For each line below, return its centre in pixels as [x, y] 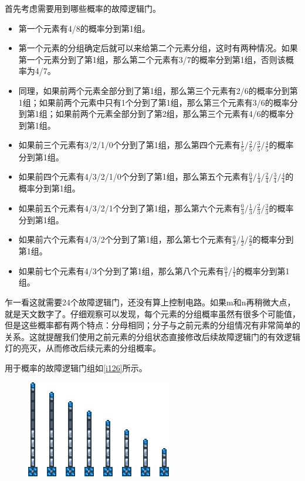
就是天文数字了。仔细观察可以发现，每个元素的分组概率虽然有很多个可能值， [152, 313]
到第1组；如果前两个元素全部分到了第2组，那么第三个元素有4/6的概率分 [156, 114]
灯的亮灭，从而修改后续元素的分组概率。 [83, 348]
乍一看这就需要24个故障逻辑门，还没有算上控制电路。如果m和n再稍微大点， [150, 302]
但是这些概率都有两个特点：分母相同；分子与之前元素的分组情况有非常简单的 [152, 325]
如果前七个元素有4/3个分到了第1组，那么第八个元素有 [121, 270]
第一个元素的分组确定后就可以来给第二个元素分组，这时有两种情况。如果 [158, 48]
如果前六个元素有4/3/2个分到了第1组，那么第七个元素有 [125, 239]
